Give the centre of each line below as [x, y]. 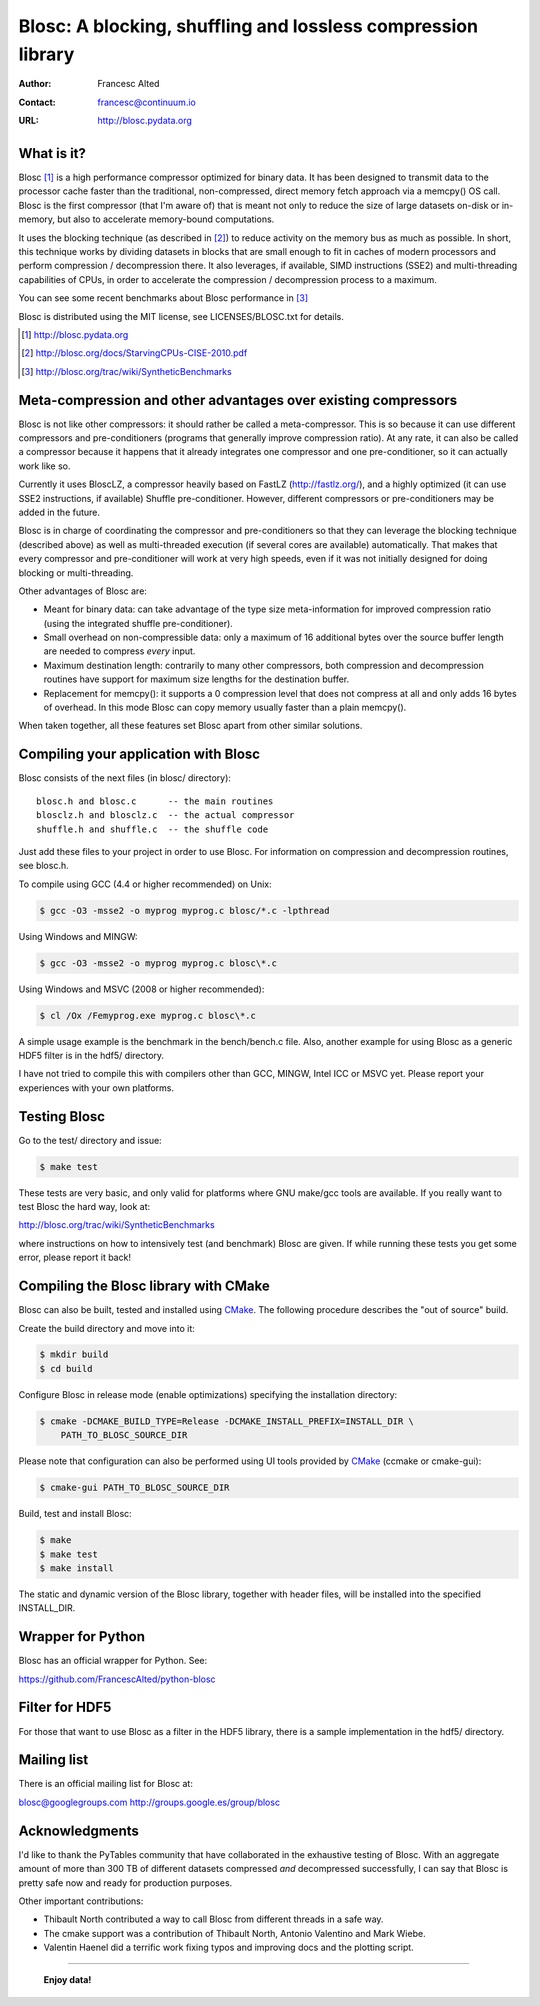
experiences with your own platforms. [96, 1087]
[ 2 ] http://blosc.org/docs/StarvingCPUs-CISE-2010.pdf [134, 353]
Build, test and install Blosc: [75, 1514]
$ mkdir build [74, 1354]
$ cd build [66, 1368]
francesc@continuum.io [147, 102]
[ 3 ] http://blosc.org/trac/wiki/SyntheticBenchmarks [126, 371]
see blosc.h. [43, 866]
